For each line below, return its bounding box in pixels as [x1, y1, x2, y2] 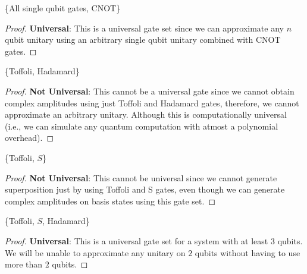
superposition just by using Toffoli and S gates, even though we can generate [5, 183, 285, 196]
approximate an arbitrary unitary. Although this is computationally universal [5, 108, 287, 121]
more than [5, 258, 43, 270]
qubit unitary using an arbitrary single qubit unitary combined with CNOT [5, 33, 281, 46]
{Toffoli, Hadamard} [5, 65, 80, 77]
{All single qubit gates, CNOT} [5, 2, 121, 14]
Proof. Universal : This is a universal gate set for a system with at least [5, 234, 268, 247]
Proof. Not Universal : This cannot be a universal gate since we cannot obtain [5, 84, 295, 97]
